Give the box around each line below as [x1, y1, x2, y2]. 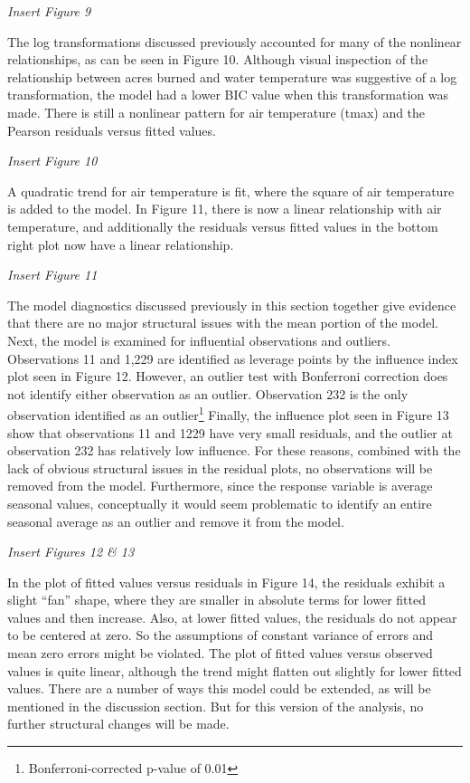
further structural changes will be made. [7, 714, 230, 733]
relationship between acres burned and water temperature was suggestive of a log [7, 67, 457, 86]
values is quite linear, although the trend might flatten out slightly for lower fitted [7, 661, 462, 680]
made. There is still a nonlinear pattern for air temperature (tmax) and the [7, 102, 426, 121]
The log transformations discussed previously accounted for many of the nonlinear [7, 32, 462, 51]
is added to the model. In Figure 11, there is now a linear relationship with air [7, 199, 442, 218]
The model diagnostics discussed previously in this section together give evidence [7, 295, 456, 314]
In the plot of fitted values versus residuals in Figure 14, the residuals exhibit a [7, 572, 446, 591]
